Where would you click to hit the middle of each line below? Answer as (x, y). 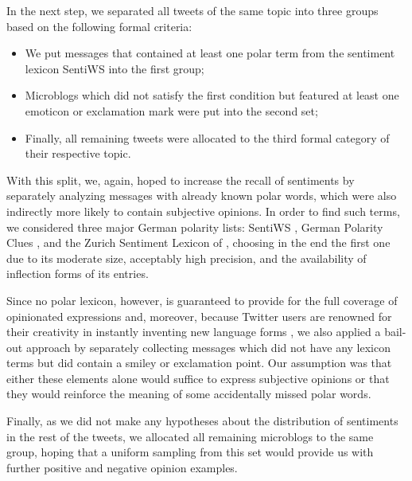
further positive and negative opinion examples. (122, 467)
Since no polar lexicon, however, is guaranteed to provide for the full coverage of (202, 300)
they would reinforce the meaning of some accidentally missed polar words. (189, 394)
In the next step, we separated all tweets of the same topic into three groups (192, 10)
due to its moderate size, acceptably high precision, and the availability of (187, 258)
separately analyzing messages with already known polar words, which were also (202, 196)
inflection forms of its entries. (78, 274)
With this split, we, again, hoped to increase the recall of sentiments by (181, 180)
